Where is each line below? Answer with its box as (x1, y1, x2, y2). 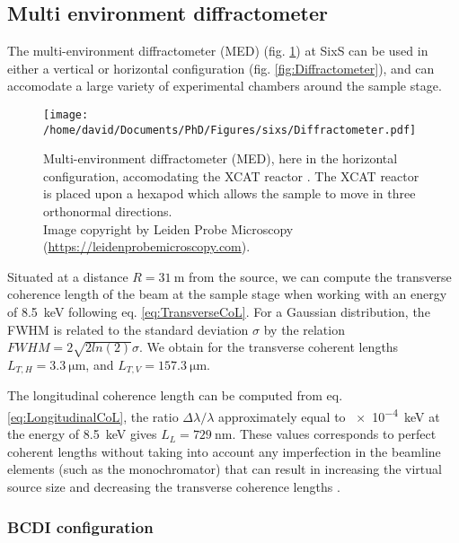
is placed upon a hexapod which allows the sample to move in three (43, 184, 416, 203)
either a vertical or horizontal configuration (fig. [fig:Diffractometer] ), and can (7, 58, 435, 77)
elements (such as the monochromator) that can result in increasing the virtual (7, 460, 442, 478)
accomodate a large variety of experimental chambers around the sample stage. (7, 76, 442, 95)
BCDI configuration (7, 515, 154, 538)
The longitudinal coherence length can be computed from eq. (7, 386, 343, 405)
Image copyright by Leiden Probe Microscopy (43, 219, 294, 238)
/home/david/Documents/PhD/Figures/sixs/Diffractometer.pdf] (43, 123, 417, 136)
